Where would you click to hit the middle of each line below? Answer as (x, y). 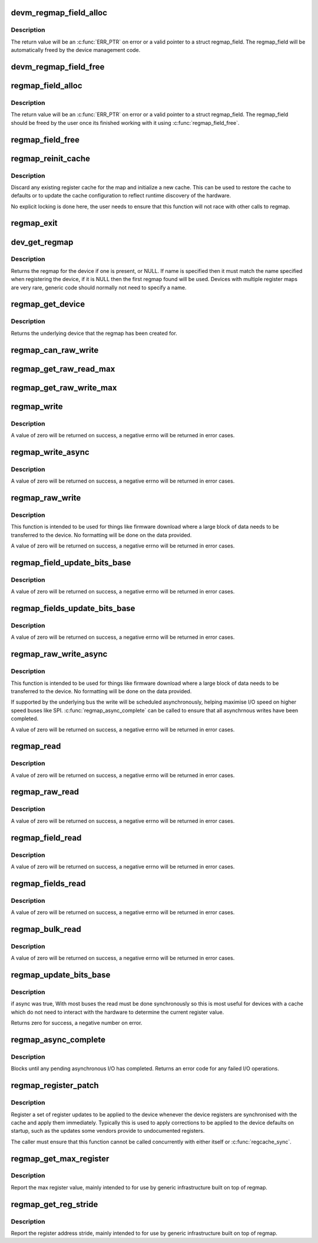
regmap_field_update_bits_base (71, 563)
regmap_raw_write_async (59, 654)
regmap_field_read (46, 838)
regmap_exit (34, 223)
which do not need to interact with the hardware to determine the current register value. (117, 1012)
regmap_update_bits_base (61, 975)
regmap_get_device (48, 304)
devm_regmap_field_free (58, 67)
